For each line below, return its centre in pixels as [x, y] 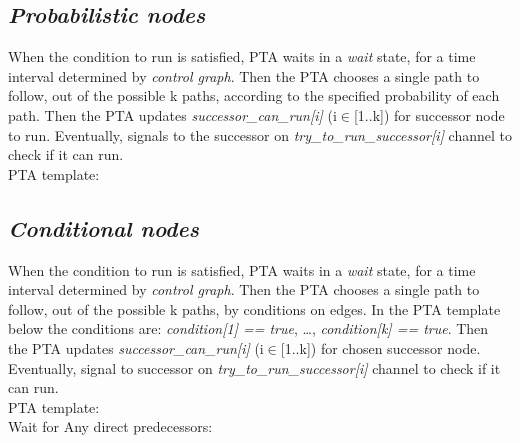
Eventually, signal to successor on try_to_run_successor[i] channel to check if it [254, 367]
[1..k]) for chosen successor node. [380, 347]
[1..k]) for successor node [429, 114]
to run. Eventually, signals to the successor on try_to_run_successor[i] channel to [260, 134]
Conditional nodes [103, 227]
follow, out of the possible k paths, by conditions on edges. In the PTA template [254, 308]
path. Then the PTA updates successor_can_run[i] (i [172, 114]
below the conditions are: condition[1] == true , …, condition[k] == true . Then [248, 328]
